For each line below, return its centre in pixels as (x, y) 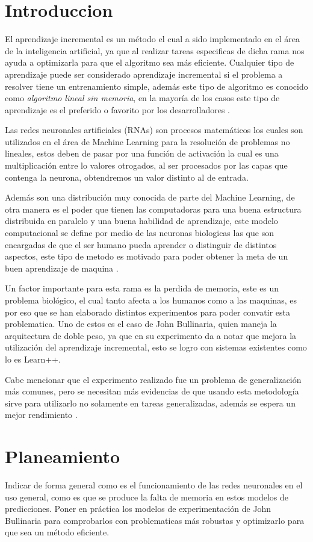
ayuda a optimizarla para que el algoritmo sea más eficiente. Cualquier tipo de (150, 62)
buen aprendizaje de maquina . (62, 268)
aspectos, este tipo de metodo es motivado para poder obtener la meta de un (147, 256)
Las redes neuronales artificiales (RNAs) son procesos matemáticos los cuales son (154, 130)
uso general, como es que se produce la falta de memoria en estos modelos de (147, 497)
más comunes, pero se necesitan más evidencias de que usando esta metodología (152, 391)
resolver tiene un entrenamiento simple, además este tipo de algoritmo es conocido (156, 86)
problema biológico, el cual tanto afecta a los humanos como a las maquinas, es (151, 300)
